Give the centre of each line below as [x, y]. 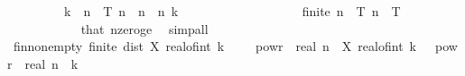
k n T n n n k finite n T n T [232, 11]
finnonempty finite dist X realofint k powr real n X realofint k [214, 46]
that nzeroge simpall [144, 28]
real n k [51, 63]
